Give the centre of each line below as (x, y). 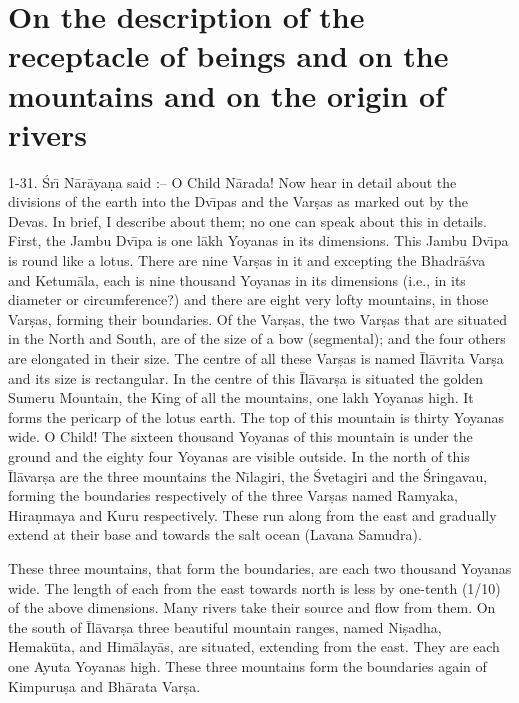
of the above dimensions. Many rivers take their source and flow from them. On (252, 607)
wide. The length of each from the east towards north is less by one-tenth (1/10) (254, 587)
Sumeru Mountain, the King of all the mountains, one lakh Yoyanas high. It (241, 397)
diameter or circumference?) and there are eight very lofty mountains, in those (248, 299)
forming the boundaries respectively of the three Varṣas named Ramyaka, (233, 495)
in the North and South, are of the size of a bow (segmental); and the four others (257, 338)
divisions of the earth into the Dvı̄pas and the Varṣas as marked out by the (238, 201)
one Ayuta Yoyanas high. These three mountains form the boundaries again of (247, 665)
